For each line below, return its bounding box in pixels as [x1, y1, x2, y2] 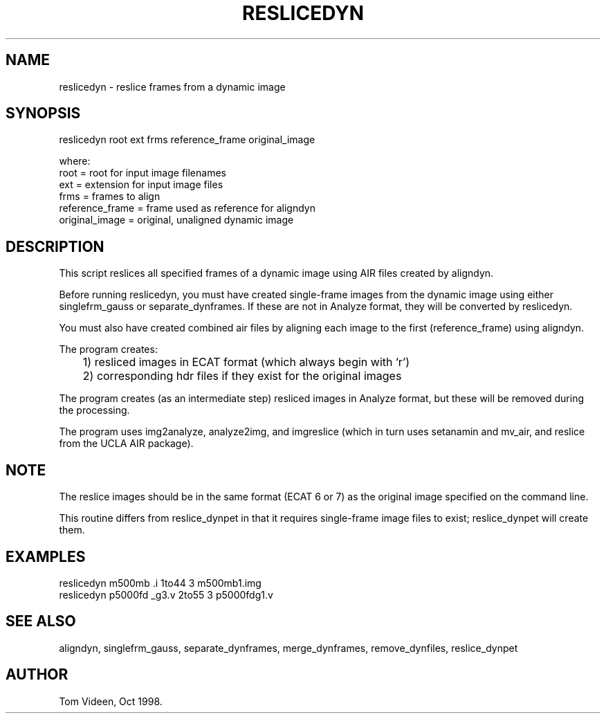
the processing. [59, 404, 130, 417]
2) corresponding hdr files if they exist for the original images [82, 369, 402, 383]
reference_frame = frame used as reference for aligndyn [59, 202, 315, 215]
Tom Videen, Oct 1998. [59, 695, 163, 707]
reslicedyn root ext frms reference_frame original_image [59, 134, 315, 146]
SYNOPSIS [6, 104, 81, 122]
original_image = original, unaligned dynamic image [59, 214, 294, 226]
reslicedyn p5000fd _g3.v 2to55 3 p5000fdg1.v [59, 588, 273, 601]
